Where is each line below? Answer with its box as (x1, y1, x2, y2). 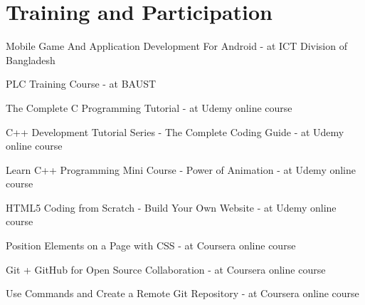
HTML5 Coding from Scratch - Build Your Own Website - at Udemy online (6, 200, 337, 214)
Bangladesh (6, 52, 55, 67)
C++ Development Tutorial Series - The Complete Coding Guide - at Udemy (6, 124, 344, 139)
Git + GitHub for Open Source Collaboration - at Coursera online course (6, 262, 326, 276)
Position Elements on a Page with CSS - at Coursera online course (6, 238, 296, 253)
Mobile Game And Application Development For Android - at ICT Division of (6, 38, 347, 53)
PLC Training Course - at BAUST (6, 76, 157, 91)
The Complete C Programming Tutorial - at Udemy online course (6, 100, 292, 115)
